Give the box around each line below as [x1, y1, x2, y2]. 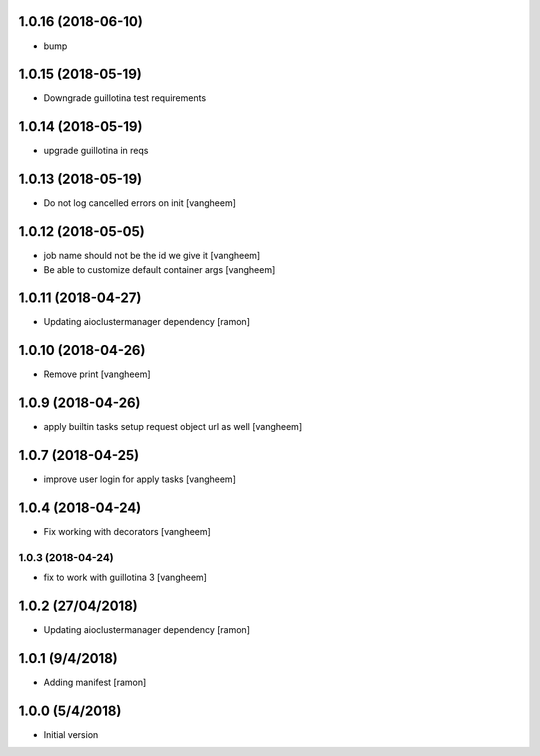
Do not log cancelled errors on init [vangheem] [43, 197, 237, 209]
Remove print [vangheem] [43, 368, 151, 380]
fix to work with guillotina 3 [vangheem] [43, 571, 207, 584]
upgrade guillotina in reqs [43, 145, 149, 157]
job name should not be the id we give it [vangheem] [43, 250, 261, 262]
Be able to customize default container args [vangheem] [43, 263, 276, 275]
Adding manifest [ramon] [43, 676, 147, 689]
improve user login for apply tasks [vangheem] [43, 473, 237, 485]
